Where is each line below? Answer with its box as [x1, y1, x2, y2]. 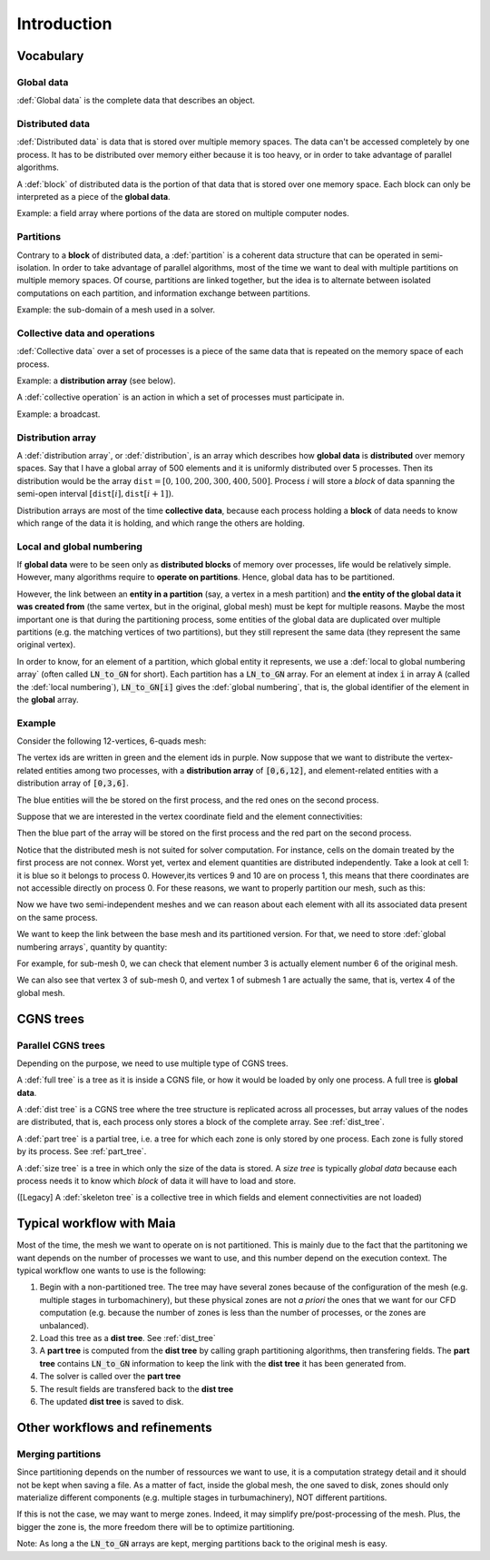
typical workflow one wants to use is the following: [16, 1265, 207, 1276]
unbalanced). [39, 1319, 90, 1330]
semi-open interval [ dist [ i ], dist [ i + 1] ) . [16, 489, 174, 499]
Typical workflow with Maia [16, 1216, 176, 1231]
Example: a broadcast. [16, 409, 101, 420]
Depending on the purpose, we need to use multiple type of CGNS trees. [16, 1058, 289, 1069]
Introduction [16, 14, 113, 34]
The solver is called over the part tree [39, 1371, 181, 1382]
